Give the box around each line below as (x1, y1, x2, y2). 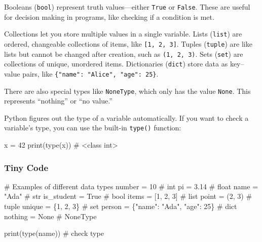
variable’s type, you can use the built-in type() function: (4, 122, 181, 133)
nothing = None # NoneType (4, 211, 97, 221)
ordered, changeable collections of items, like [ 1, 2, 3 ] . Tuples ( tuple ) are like (4, 38, 252, 49)
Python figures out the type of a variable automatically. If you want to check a (4, 112, 249, 123)
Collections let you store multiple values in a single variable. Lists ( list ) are (4, 28, 242, 39)
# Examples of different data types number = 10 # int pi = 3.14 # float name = (4, 181, 258, 191)
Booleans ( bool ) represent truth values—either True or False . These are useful (4, 2, 250, 12)
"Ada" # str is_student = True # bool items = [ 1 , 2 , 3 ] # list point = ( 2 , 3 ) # (4, 191, 252, 201)
